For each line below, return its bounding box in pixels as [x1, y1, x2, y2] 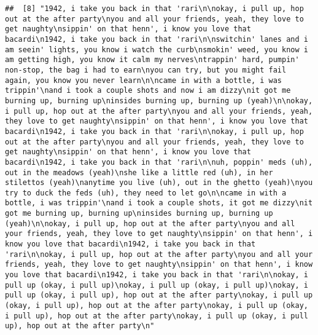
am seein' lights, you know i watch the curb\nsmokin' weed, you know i [5, 45, 308, 54]
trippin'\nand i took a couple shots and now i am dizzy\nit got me [5, 86, 291, 95]
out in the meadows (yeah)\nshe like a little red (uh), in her [5, 168, 273, 177]
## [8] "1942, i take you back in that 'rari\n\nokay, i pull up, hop [5, 4, 304, 13]
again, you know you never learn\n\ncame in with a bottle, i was [5, 76, 282, 85]
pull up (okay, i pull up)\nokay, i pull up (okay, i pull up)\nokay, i [5, 280, 308, 290]
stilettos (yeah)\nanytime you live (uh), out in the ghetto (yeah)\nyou [5, 178, 313, 187]
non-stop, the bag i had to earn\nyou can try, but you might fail [5, 65, 287, 74]
